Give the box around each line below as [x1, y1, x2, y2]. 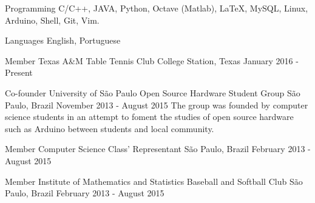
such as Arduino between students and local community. [5, 122, 214, 135]
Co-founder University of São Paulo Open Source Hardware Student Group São [5, 86, 300, 99]
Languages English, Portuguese [5, 34, 121, 47]
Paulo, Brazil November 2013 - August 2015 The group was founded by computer [5, 98, 308, 111]
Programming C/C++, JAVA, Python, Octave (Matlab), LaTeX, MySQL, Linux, [5, 2, 308, 14]
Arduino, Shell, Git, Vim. [5, 13, 100, 26]
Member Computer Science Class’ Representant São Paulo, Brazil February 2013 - [5, 142, 311, 155]
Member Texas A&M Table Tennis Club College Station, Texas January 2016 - [5, 54, 299, 67]
